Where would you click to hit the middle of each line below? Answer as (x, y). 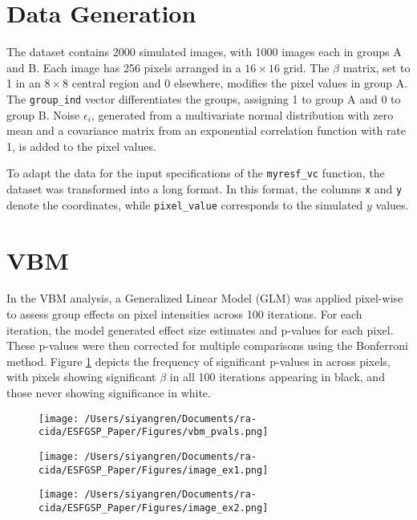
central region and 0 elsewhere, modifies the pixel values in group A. (240, 83)
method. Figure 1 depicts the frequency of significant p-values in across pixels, (198, 361)
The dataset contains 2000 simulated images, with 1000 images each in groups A (204, 52)
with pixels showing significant (81, 377)
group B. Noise (43, 114)
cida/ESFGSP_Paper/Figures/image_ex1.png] (154, 470)
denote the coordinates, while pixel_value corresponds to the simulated (185, 204)
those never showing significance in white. (109, 392)
